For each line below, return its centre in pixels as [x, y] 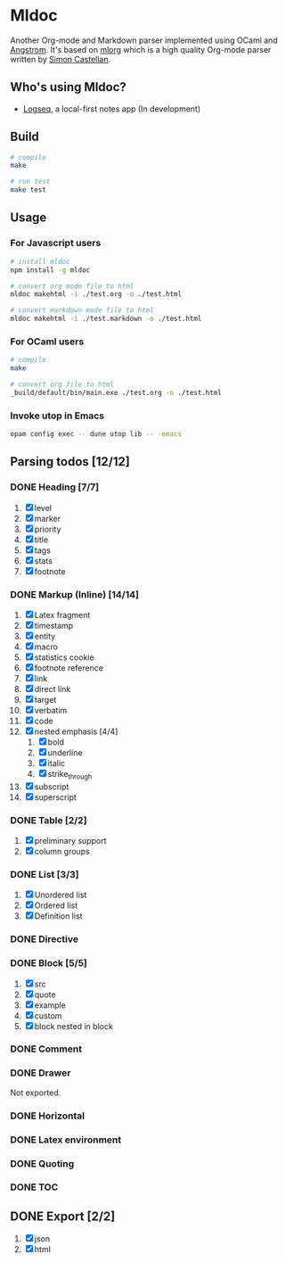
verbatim [51, 710]
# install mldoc [40, 261]
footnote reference [69, 668]
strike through [70, 775]
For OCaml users [47, 342]
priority [48, 529]
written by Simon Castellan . [61, 59]
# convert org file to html [62, 384]
